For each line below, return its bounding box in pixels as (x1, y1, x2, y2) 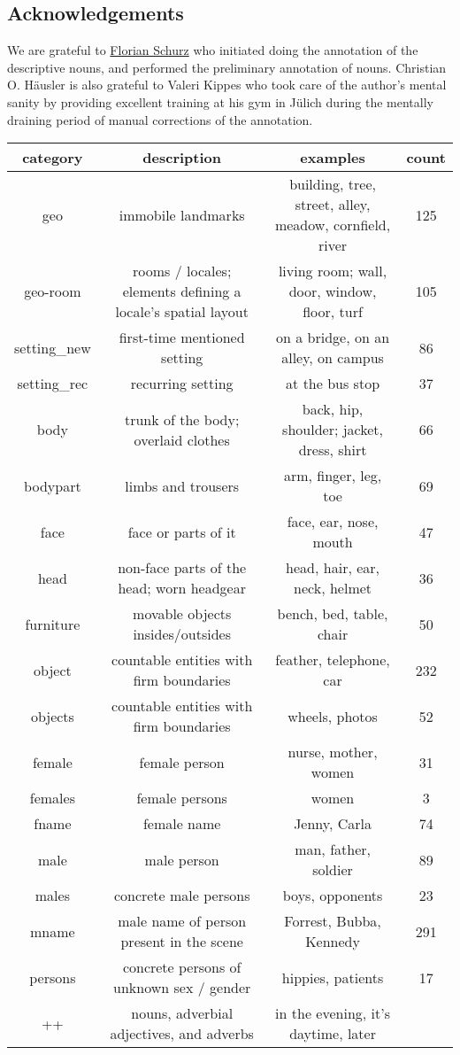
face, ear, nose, (287, 511, 379, 532)
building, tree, (289, 174, 376, 195)
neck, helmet (294, 578, 372, 599)
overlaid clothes (134, 429, 230, 450)
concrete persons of (122, 957, 241, 978)
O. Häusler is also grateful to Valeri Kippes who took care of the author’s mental (7, 75, 447, 94)
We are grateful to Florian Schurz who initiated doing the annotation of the (7, 41, 418, 59)
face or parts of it (127, 521, 236, 542)
